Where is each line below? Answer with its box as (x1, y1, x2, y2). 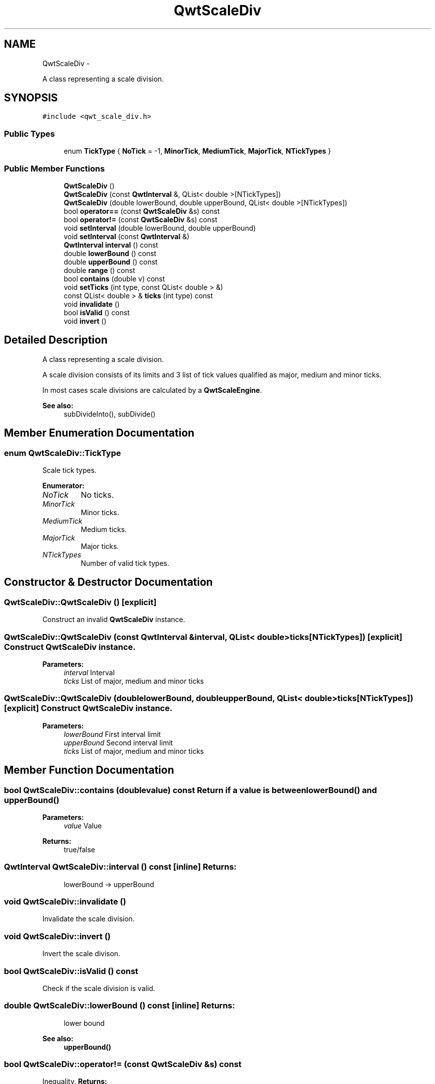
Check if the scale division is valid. (42, 984, 155, 993)
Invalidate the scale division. (42, 914, 135, 923)
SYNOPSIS (4, 91, 58, 104)
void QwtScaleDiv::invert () (4, 931, 111, 941)
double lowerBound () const (64, 249, 156, 258)
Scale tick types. (42, 466, 97, 474)
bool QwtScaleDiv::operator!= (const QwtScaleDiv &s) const (4, 1059, 242, 1070)
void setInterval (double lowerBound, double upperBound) (64, 223, 256, 232)
